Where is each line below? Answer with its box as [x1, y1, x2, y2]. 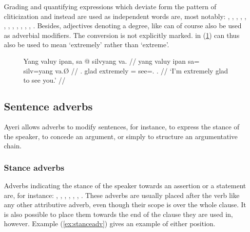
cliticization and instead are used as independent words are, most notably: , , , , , [4, 11, 247, 21]
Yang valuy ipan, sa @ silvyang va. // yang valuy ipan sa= [23, 55, 200, 66]
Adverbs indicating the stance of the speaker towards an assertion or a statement [4, 180, 246, 190]
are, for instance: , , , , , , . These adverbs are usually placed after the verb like [4, 190, 240, 200]
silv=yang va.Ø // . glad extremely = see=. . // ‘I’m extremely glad [23, 65, 228, 75]
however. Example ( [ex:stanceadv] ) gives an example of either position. [4, 218, 215, 229]
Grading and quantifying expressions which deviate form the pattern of [4, 1, 216, 11]
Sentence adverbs [4, 99, 93, 114]
